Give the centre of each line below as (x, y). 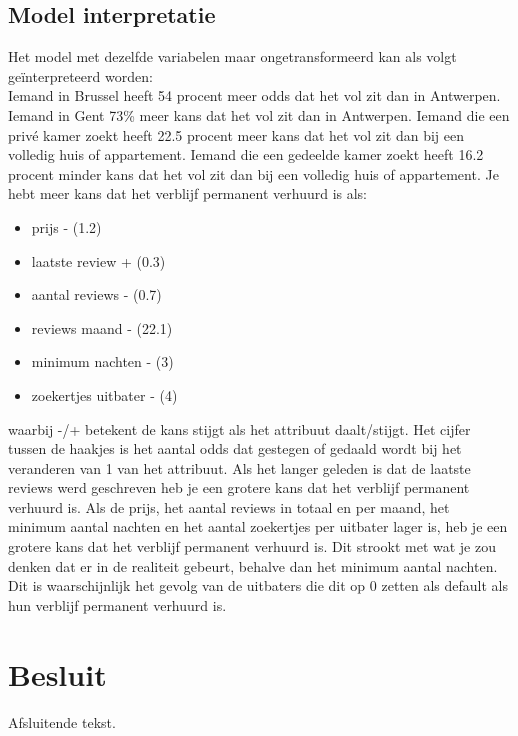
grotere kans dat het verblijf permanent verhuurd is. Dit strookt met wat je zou (252, 546)
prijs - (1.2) (66, 226)
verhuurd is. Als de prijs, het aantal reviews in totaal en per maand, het (229, 506)
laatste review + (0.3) (98, 260)
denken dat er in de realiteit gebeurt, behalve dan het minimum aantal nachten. (253, 565)
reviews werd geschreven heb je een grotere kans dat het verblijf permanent (239, 487)
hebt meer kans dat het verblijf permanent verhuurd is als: (188, 193)
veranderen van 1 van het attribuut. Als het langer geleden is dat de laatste (239, 467)
